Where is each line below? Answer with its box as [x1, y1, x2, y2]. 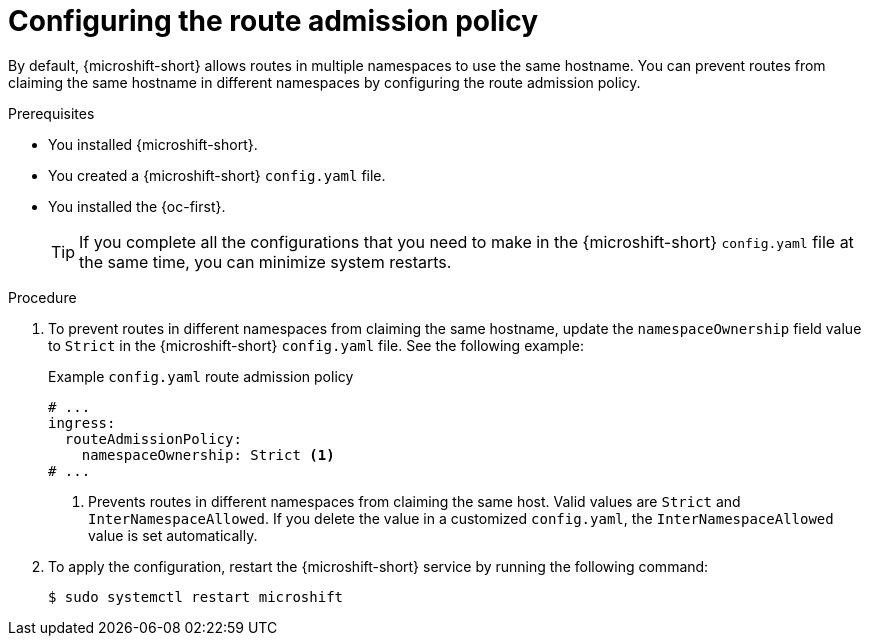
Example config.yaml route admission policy [48, 367, 354, 385]
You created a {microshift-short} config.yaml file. [48, 166, 386, 184]
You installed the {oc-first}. [48, 197, 226, 215]
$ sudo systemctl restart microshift [48, 588, 344, 605]
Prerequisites [8, 104, 95, 122]
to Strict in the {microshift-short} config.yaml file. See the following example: [48, 336, 584, 354]
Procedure [8, 288, 77, 306]
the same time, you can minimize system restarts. [79, 251, 452, 272]
